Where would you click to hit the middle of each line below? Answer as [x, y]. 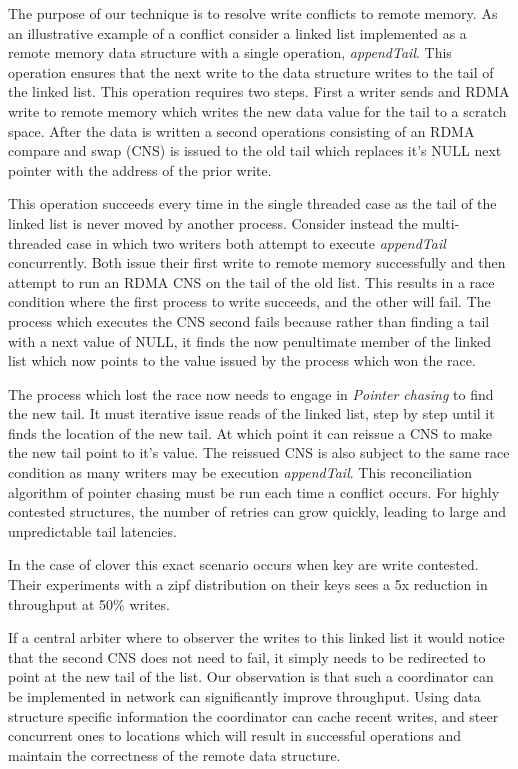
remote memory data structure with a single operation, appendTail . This [230, 52]
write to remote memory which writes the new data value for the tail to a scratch [257, 110]
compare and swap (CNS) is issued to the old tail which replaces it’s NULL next [255, 150]
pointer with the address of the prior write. [140, 169]
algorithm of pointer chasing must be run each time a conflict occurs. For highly [254, 491]
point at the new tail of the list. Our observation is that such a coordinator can [251, 676]
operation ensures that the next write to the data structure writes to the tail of [251, 71]
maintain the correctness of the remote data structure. [174, 754]
